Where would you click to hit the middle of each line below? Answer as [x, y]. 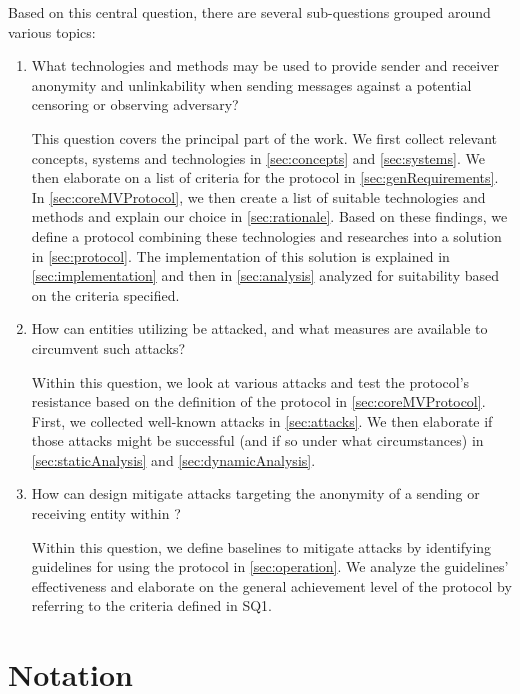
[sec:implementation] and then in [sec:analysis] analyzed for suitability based [265, 275]
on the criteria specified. [105, 294]
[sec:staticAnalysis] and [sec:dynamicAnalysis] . [173, 459]
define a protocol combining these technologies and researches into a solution [266, 235]
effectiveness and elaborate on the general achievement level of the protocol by [271, 585]
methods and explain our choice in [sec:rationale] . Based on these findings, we [269, 216]
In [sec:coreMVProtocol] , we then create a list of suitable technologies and [258, 196]
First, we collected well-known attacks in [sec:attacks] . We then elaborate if [262, 420]
